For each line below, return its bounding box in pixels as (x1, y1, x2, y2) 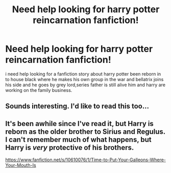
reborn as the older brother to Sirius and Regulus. (5, 127, 166, 136)
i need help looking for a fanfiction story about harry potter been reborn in (5, 70, 161, 77)
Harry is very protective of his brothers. (5, 143, 134, 152)
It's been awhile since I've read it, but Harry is (5, 119, 154, 128)
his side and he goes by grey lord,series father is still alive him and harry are (5, 82, 166, 88)
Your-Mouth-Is (5, 162, 37, 168)
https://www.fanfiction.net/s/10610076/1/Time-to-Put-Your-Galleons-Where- (5, 157, 166, 163)
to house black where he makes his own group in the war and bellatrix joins (5, 76, 164, 82)
